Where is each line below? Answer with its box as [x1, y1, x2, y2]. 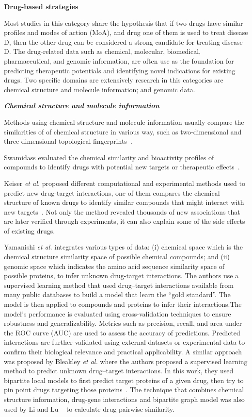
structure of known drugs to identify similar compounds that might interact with [4, 197, 244, 207]
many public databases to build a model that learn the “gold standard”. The [4, 289, 231, 300]
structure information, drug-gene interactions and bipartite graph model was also [4, 394, 245, 404]
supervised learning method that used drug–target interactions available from [4, 280, 234, 290]
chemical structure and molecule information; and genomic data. [4, 84, 195, 94]
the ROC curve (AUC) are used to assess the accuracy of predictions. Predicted [4, 327, 240, 337]
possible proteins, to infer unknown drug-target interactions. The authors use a [4, 270, 239, 281]
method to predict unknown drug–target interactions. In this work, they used [4, 366, 234, 376]
